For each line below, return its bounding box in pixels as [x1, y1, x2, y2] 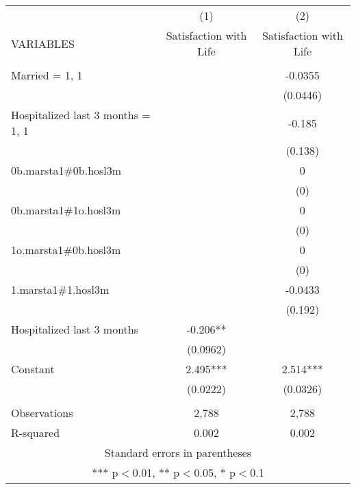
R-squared [11, 425, 60, 440]
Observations [11, 405, 73, 421]
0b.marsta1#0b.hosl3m [11, 162, 122, 178]
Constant [11, 361, 55, 377]
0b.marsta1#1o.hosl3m [11, 202, 121, 218]
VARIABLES [11, 35, 75, 51]
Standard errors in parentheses [104, 444, 252, 460]
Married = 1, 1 [11, 67, 83, 83]
